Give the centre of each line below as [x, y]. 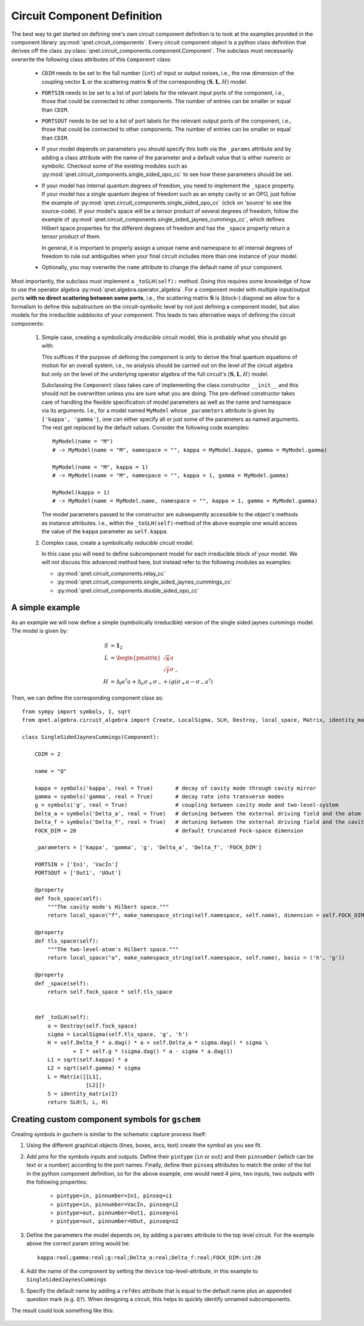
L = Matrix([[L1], [75, 1076]
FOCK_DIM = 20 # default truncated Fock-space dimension [169, 830]
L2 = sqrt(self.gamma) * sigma [94, 1068]
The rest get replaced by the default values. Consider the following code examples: [146, 427]
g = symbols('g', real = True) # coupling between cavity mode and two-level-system [187, 805]
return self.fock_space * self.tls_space [110, 991]
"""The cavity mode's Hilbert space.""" [108, 907]
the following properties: [57, 1182]
